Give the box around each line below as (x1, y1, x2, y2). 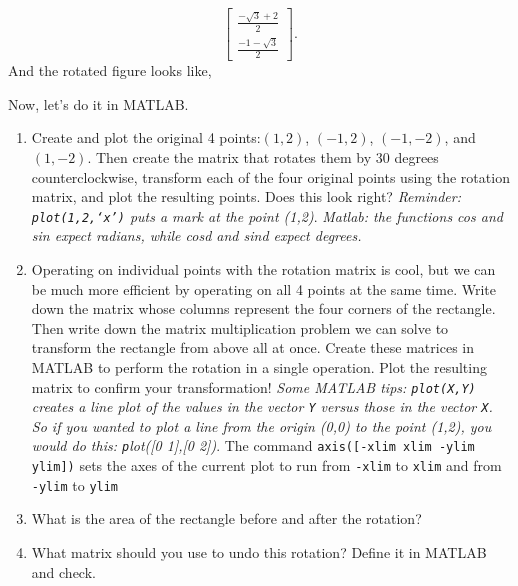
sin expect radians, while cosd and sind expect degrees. (31, 225, 362, 246)
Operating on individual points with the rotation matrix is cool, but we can (31, 258, 496, 279)
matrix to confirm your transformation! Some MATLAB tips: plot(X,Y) (31, 376, 476, 397)
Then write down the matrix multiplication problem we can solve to (31, 317, 449, 338)
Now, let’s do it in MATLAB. (8, 93, 189, 114)
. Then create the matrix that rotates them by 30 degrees (87, 146, 439, 167)
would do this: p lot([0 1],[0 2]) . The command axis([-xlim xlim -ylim (31, 435, 475, 456)
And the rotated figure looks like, (8, 60, 212, 81)
